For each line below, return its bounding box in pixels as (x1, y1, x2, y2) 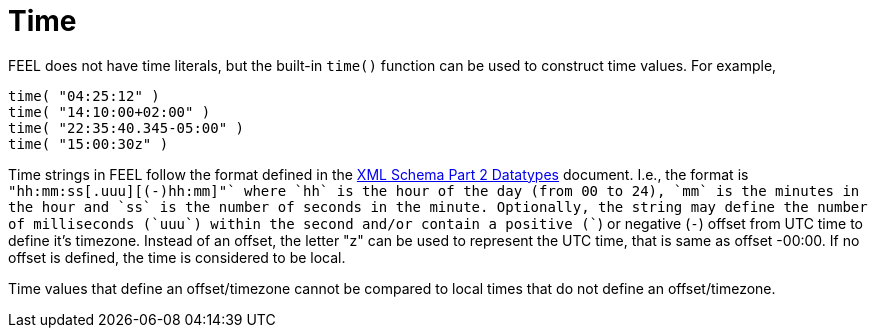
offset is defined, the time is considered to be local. (8, 248, 346, 266)
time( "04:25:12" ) (8, 87, 160, 104)
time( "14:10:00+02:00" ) (8, 103, 211, 120)
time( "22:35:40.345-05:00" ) (8, 119, 245, 136)
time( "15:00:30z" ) (8, 135, 169, 152)
